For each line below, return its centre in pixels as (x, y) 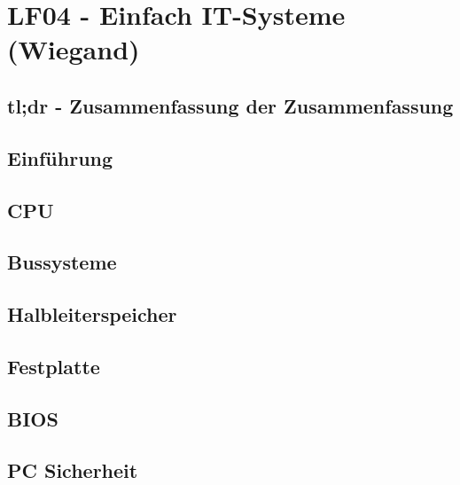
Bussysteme (62, 262)
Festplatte (54, 366)
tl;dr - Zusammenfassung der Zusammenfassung (230, 105)
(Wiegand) (74, 49)
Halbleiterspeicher (92, 314)
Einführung (60, 157)
